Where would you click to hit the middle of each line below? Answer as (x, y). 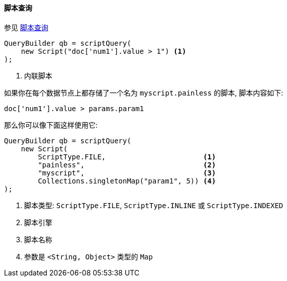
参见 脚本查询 (26, 27)
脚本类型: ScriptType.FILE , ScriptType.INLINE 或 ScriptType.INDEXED (154, 205)
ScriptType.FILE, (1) (127, 157)
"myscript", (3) (127, 173)
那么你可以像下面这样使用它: (51, 125)
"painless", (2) (127, 165)
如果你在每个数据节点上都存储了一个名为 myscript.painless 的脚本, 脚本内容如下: (144, 92)
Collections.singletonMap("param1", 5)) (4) (127, 181)
